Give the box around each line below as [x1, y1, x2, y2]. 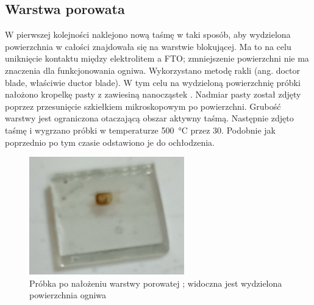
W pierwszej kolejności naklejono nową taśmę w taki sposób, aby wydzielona [5, 28, 291, 41]
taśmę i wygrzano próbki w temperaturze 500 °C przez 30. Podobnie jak [5, 123, 276, 136]
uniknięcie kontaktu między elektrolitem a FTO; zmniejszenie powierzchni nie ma [5, 52, 309, 65]
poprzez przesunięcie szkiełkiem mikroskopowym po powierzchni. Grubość [5, 99, 281, 112]
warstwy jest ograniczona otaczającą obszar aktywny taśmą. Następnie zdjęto [5, 112, 294, 124]
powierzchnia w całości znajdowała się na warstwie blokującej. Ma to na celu [5, 40, 291, 52]
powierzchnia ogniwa [29, 289, 107, 301]
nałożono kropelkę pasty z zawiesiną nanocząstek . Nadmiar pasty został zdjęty [5, 88, 301, 101]
